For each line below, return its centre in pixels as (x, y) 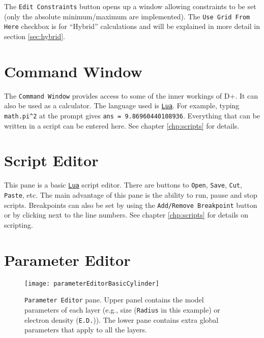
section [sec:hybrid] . (35, 36)
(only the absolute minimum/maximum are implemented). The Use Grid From (127, 16)
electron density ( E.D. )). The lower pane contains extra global (122, 319)
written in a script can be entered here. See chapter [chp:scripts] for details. (122, 125)
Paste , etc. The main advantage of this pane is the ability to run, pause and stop (131, 195)
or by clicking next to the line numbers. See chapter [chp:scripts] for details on (126, 215)
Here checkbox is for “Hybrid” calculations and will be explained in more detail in (132, 26)
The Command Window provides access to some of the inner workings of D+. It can (131, 95)
